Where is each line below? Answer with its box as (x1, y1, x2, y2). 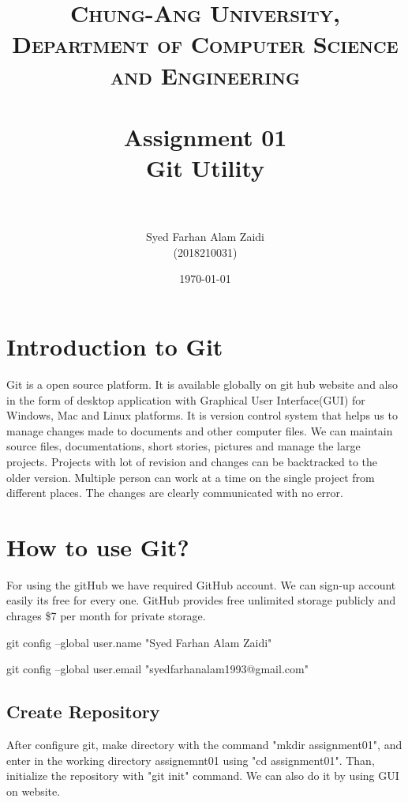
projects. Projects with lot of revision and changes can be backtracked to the (6, 453, 378, 469)
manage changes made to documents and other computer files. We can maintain (6, 422, 393, 439)
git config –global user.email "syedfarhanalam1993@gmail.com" (6, 661, 309, 677)
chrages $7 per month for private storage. (6, 608, 206, 624)
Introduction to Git (6, 330, 223, 363)
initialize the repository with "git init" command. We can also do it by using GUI (6, 767, 399, 784)
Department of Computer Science (12, 28, 399, 60)
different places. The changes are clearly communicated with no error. (6, 484, 343, 501)
